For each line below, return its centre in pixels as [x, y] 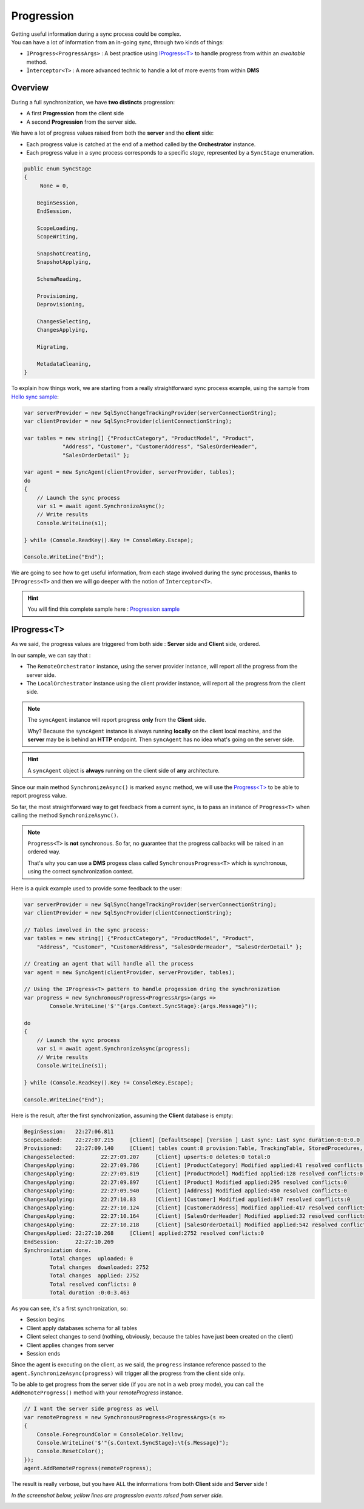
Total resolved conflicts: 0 [93, 1284]
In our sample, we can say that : [51, 655]
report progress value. [39, 796]
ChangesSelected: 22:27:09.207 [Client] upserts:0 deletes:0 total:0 [147, 1157]
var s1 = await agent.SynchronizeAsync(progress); [113, 1049]
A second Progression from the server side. [81, 122]
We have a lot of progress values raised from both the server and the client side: [113, 133]
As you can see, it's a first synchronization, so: [70, 1308]
